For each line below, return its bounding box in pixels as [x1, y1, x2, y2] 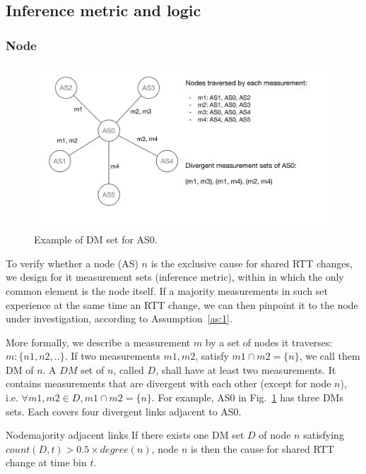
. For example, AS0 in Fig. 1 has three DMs [151, 390, 343, 405]
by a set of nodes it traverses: [205, 334, 333, 349]
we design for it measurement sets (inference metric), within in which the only [6, 269, 344, 284]
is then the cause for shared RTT [191, 441, 334, 456]
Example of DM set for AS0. [34, 232, 158, 247]
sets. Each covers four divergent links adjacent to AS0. [6, 403, 242, 418]
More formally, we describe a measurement [6, 334, 191, 349]
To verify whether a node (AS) [6, 255, 138, 270]
